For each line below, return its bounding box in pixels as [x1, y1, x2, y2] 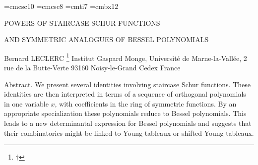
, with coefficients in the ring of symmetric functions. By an [55, 98, 237, 109]
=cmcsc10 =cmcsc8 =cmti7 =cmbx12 [4, 1, 119, 11]
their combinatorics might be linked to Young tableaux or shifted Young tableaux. [4, 127, 254, 138]
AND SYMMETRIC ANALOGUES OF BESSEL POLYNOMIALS [4, 34, 209, 45]
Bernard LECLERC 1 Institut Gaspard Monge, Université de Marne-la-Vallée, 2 [4, 51, 247, 63]
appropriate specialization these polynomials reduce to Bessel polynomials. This [4, 108, 247, 118]
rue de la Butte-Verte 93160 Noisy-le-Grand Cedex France [4, 62, 181, 73]
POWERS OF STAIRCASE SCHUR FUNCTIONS [4, 17, 160, 28]
